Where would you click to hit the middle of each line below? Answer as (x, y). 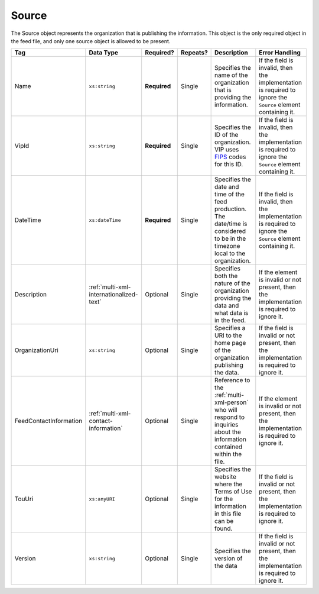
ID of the (227, 135)
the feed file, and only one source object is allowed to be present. (91, 41)
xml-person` (232, 402)
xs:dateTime (105, 220)
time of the (230, 194)
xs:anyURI (102, 499)
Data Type (103, 53)
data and (227, 306)
